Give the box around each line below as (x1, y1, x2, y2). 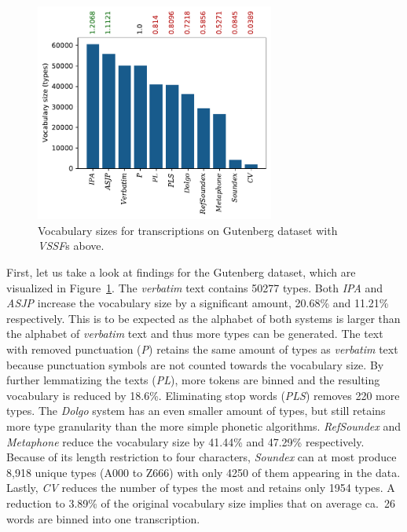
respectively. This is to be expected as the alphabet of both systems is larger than (6, 310, 401, 326)
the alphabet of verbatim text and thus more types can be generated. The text (6, 325, 383, 342)
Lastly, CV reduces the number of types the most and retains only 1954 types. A (6, 479, 395, 496)
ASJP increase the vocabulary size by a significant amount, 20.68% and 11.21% (6, 295, 389, 311)
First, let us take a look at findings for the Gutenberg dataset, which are (6, 264, 356, 281)
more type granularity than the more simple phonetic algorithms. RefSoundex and (6, 417, 401, 434)
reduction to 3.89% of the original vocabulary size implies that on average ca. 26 (6, 494, 395, 511)
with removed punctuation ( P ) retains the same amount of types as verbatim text (6, 341, 398, 358)
